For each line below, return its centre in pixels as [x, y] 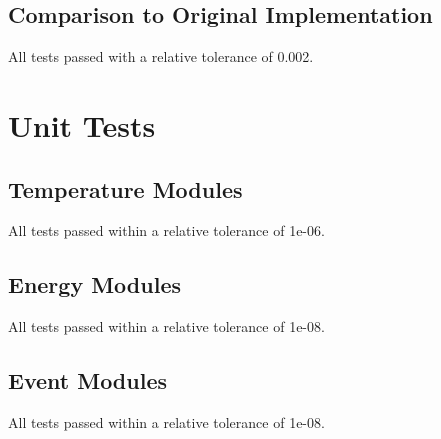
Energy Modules [94, 284]
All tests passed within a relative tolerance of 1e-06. [166, 230]
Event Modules [88, 380]
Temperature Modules [125, 188]
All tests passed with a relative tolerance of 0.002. [161, 56]
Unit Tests [82, 124]
